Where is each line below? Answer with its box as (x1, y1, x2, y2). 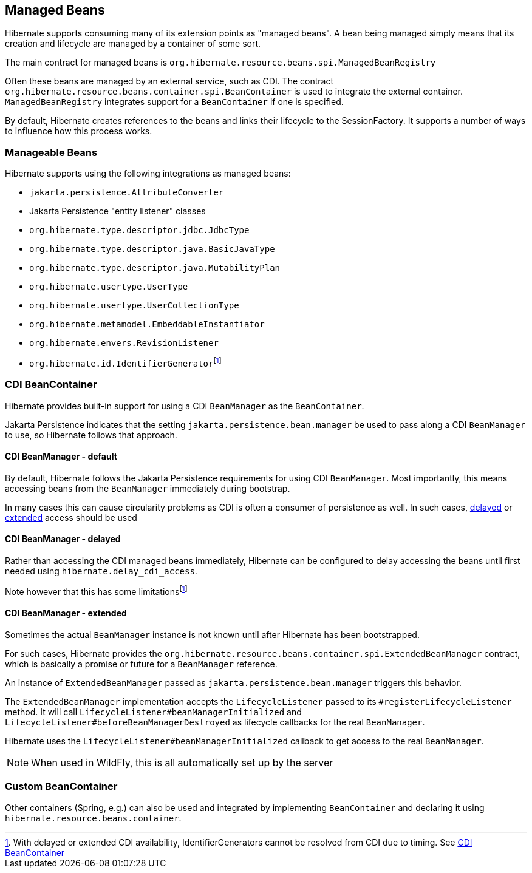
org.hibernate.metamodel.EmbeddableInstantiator (29, 319, 265, 330)
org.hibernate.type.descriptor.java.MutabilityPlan (29, 263, 281, 273)
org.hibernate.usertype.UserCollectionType (29, 301, 239, 311)
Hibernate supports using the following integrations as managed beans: (5, 168, 291, 179)
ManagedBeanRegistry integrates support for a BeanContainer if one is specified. (5, 97, 344, 107)
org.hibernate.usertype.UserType (29, 282, 188, 292)
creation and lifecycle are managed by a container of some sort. (5, 38, 261, 49)
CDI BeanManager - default (5, 451, 117, 462)
